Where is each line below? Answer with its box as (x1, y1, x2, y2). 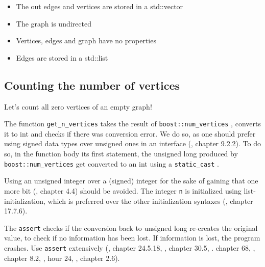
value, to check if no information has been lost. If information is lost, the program (4, 232, 260, 243)
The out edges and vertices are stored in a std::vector (16, 1, 183, 11)
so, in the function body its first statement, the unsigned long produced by (4, 148, 238, 159)
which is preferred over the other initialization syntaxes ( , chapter (47, 195, 253, 206)
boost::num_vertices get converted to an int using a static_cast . (4, 158, 219, 169)
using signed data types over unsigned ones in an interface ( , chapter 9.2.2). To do (4, 138, 261, 149)
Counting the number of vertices (4, 77, 180, 93)
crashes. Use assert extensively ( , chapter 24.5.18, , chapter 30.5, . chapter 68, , (4, 242, 255, 253)
